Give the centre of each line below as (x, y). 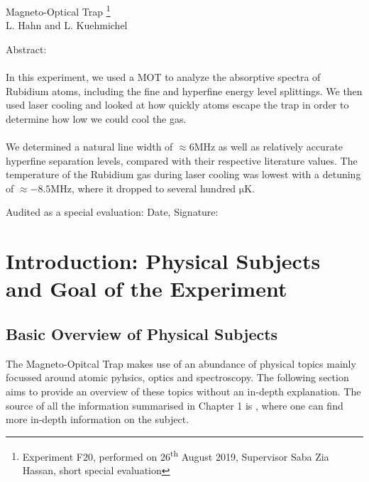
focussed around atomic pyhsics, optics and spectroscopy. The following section (177, 377)
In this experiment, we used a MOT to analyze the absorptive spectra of (163, 77)
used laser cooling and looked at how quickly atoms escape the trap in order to (177, 105)
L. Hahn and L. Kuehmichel (67, 25)
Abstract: (26, 49)
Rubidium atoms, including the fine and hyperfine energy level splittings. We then (184, 91)
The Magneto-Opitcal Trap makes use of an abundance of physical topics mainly (181, 363)
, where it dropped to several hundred (154, 188)
